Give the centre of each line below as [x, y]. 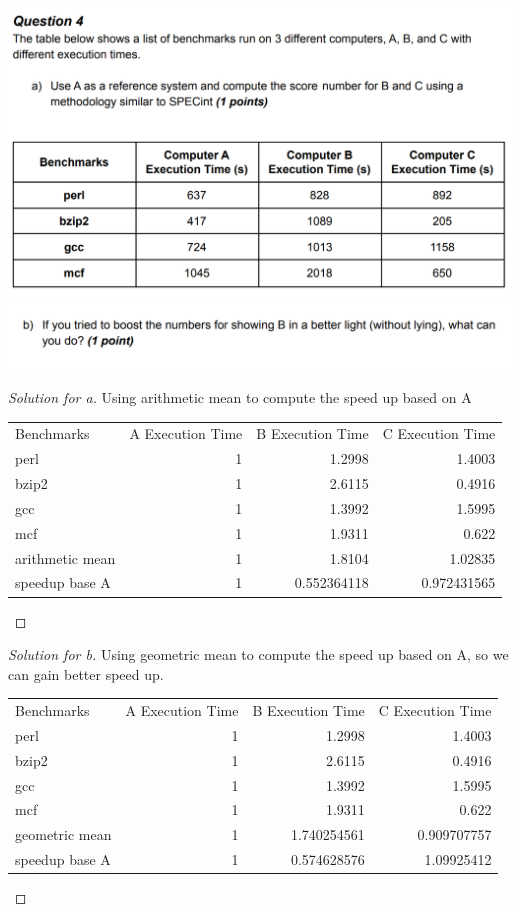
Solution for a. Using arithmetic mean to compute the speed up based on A [240, 397]
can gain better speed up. [86, 673]
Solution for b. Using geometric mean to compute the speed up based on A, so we [258, 654]
